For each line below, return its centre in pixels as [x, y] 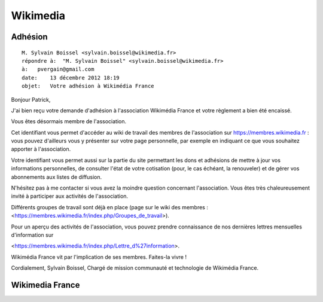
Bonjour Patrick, [31, 99]
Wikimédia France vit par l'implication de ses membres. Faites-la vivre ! [99, 257]
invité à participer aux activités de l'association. [70, 196]
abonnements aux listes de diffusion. [57, 177]
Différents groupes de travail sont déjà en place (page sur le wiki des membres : [110, 207]
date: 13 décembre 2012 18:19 [71, 77]
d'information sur [32, 235]
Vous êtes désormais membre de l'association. [69, 121]
